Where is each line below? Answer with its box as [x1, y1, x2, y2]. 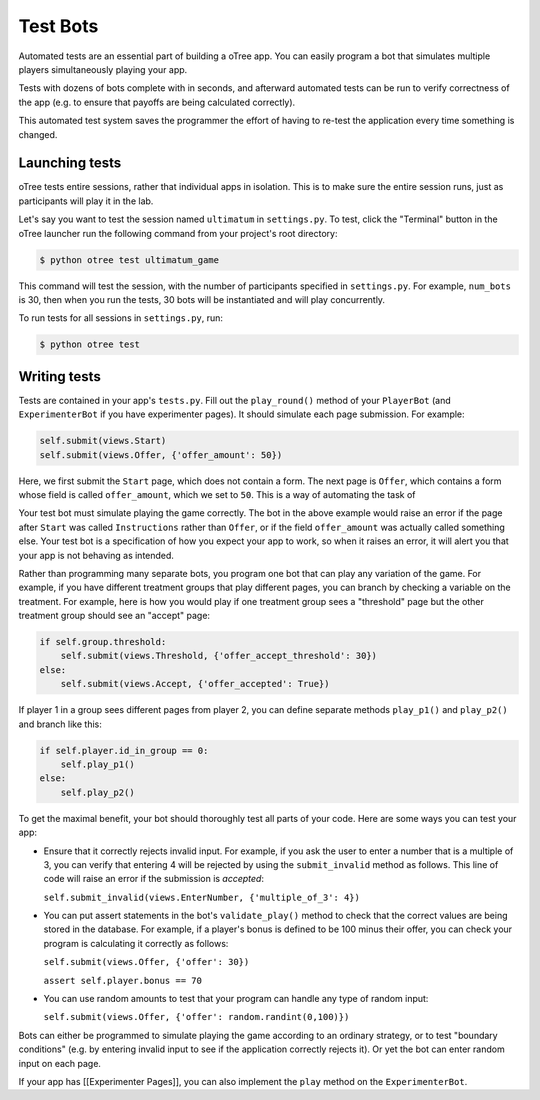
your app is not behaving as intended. [18, 549, 175, 561]
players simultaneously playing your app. [18, 63, 188, 75]
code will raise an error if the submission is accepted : [43, 873, 265, 885]
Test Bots [18, 15, 99, 37]
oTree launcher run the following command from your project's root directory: [18, 227, 338, 239]
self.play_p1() [60, 758, 135, 770]
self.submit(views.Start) [39, 435, 167, 447]
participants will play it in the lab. [18, 195, 154, 207]
